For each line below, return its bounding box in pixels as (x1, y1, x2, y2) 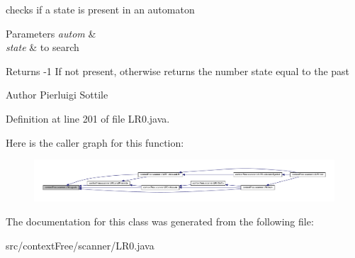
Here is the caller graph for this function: (6, 135, 184, 150)
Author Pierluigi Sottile (6, 87, 108, 102)
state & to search (6, 40, 79, 55)
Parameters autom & (6, 26, 96, 40)
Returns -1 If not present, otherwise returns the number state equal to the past (6, 63, 350, 78)
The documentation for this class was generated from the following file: (6, 214, 314, 229)
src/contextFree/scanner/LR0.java (6, 237, 154, 252)
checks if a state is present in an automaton (6, 2, 195, 16)
